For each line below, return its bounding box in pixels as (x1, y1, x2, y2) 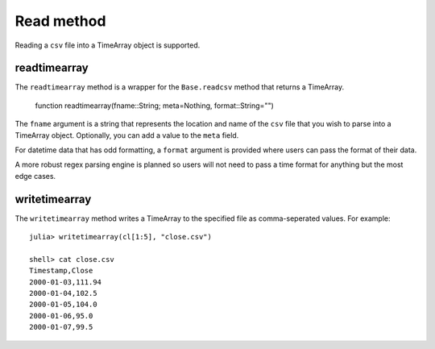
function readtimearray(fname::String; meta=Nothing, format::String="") (35, 101, 274, 110)
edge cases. (14, 171, 56, 181)
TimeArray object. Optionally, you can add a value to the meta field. (14, 130, 239, 140)
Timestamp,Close (29, 266, 93, 276)
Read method (14, 12, 106, 30)
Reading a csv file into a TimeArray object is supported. (14, 40, 201, 50)
